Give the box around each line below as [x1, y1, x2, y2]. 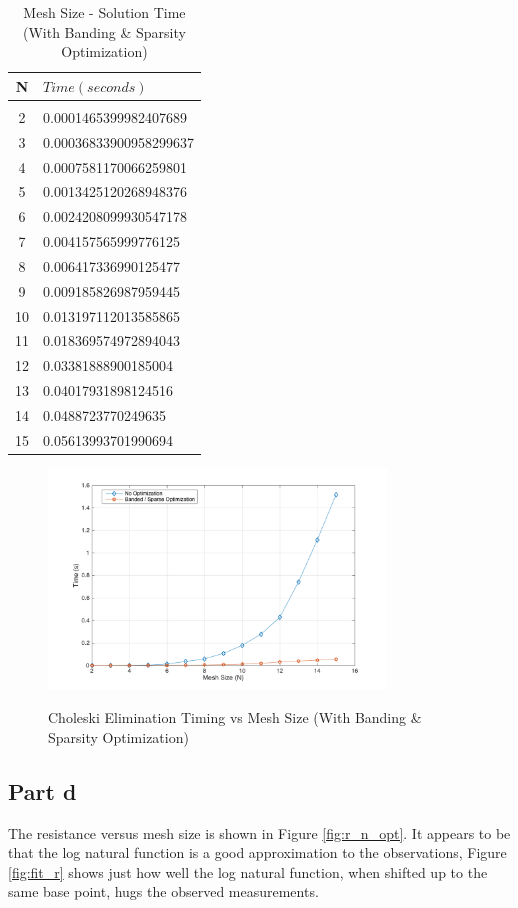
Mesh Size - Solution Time [23, 2, 186, 22]
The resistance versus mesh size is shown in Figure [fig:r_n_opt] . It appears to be [8, 822, 511, 843]
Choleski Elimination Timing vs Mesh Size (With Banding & [48, 707, 422, 728]
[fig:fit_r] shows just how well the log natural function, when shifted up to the [8, 861, 488, 882]
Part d [8, 775, 77, 806]
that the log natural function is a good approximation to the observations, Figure [8, 842, 507, 863]
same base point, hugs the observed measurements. [8, 881, 319, 902]
